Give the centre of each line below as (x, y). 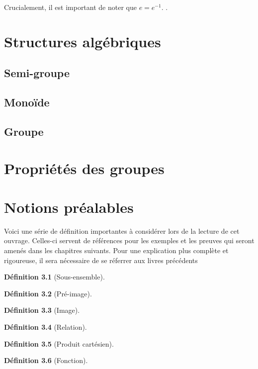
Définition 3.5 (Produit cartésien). (59, 343)
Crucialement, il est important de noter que (70, 7)
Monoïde (27, 102)
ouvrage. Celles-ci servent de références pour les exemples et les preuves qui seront (129, 240)
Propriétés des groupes (84, 168)
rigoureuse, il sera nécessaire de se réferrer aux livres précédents (101, 260)
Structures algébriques (83, 41)
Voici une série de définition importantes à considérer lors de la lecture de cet (122, 231)
